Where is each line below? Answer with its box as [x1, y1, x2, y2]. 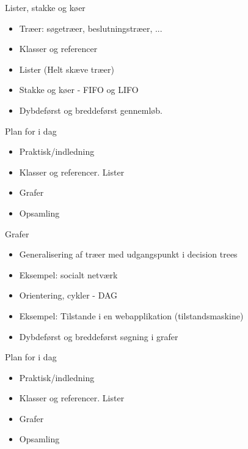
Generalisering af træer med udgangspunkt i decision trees [19, 248, 238, 261]
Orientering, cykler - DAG [19, 289, 118, 302]
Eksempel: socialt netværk [19, 268, 118, 281]
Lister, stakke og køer [5, 1, 86, 13]
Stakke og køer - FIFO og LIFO [19, 83, 139, 96]
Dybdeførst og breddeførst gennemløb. [19, 103, 163, 116]
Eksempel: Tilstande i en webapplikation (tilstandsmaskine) [19, 309, 244, 322]
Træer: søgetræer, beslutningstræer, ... [19, 21, 162, 34]
